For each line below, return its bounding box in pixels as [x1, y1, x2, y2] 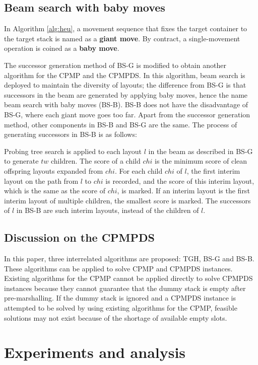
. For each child [114, 165, 163, 176]
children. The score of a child [50, 156, 141, 166]
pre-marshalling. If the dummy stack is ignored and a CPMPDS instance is [4, 293, 236, 303]
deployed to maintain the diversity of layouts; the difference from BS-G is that [4, 80, 246, 90]
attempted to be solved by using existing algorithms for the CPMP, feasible [4, 303, 237, 313]
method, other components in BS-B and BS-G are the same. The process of [4, 119, 237, 129]
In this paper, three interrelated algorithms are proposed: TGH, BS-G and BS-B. [4, 253, 254, 264]
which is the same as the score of [4, 185, 105, 196]
